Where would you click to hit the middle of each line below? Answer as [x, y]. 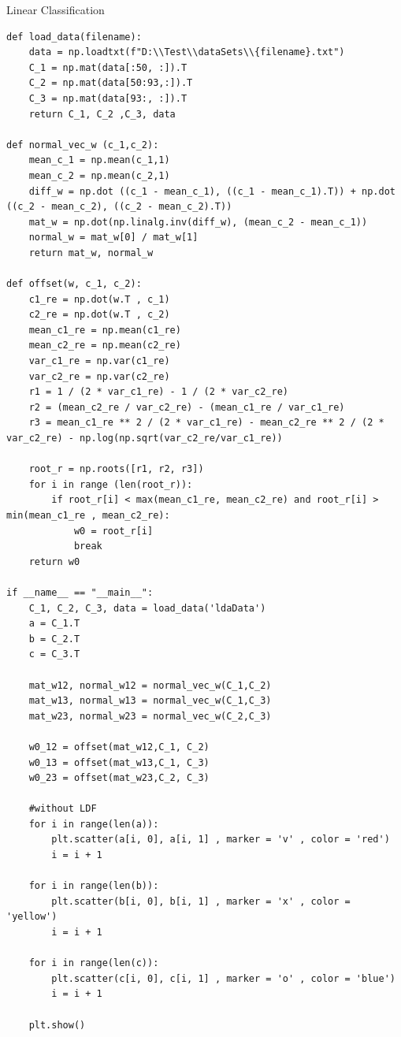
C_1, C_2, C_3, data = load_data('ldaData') [147, 608]
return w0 [54, 561]
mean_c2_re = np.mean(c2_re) [105, 346]
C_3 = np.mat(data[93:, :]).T [108, 98]
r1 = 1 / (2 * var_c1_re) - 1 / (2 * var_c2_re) [158, 392]
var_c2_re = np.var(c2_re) [99, 376]
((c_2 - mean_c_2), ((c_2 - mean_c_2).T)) [119, 207]
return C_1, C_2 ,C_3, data [102, 114]
